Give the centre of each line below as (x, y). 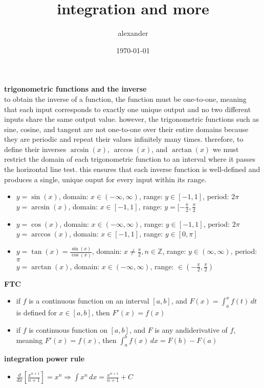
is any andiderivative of (191, 329)
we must (226, 149)
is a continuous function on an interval (89, 301)
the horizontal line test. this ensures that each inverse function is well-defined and (132, 169)
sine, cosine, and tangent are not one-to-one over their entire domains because (126, 129)
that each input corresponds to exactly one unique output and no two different (128, 109)
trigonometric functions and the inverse (75, 89)
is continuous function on (68, 329)
